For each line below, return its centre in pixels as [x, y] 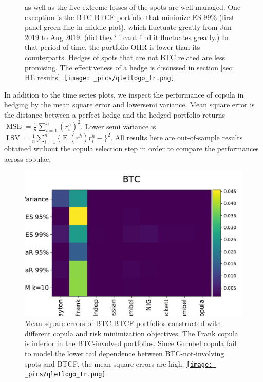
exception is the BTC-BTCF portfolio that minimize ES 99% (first [130, 17]
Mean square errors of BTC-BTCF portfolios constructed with [123, 323]
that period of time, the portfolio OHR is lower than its [112, 47]
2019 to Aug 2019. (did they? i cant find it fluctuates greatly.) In [127, 37]
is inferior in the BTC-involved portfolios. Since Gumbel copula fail [131, 343]
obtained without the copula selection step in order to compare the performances [131, 149]
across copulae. [28, 158]
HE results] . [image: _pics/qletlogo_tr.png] [100, 77]
